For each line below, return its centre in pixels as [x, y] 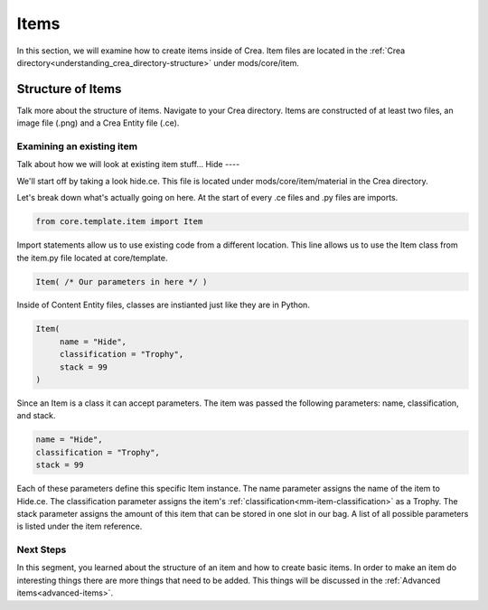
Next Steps [42, 549]
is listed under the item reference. [80, 526]
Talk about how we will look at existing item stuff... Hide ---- [128, 164]
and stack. [36, 416]
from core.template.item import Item [119, 222]
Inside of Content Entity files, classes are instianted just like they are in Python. [164, 305]
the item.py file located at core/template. [92, 258]
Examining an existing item [77, 146]
